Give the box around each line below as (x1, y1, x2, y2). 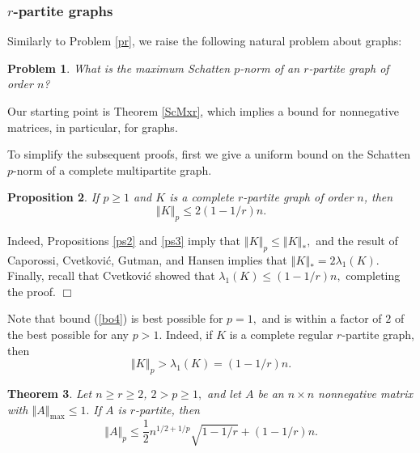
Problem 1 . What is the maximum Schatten (7, 59, 231, 76)
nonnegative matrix (318, 384, 413, 401)
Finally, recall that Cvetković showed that (7, 267, 215, 284)
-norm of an (240, 59, 300, 76)
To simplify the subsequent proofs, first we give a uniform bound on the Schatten (7, 146, 410, 163)
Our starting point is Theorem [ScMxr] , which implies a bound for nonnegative (7, 103, 399, 119)
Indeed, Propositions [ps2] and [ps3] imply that (7, 231, 241, 248)
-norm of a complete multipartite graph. (13, 161, 212, 178)
